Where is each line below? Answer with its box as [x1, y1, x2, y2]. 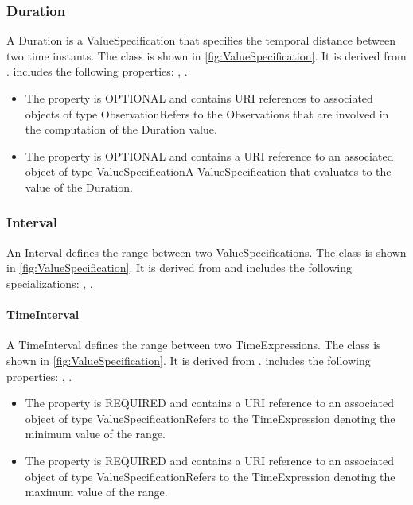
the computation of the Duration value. [25, 121, 217, 138]
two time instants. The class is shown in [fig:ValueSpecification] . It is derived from [6, 47, 407, 64]
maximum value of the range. [25, 484, 168, 500]
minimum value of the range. [25, 425, 166, 442]
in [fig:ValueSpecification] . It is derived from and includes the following [6, 259, 352, 276]
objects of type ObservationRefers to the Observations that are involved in [25, 105, 389, 122]
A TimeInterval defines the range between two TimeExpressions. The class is [6, 336, 381, 353]
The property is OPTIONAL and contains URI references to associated [25, 90, 373, 106]
